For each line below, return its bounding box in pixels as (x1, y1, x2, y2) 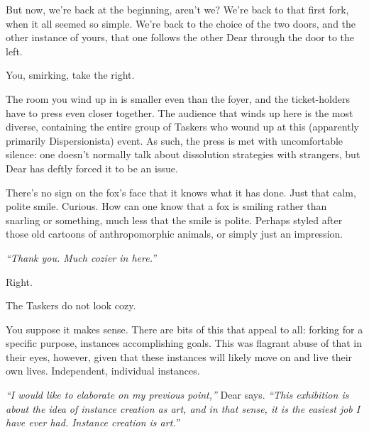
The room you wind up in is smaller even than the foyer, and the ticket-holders (6, 91, 350, 106)
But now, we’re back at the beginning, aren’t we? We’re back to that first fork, (6, 2, 349, 16)
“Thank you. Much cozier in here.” (6, 250, 157, 265)
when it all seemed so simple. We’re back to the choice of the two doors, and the (6, 16, 356, 31)
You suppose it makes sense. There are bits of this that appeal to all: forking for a (6, 321, 363, 336)
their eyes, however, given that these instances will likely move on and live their (6, 349, 353, 364)
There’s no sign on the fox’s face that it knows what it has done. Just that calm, (6, 184, 356, 199)
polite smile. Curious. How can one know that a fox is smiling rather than (6, 199, 327, 214)
